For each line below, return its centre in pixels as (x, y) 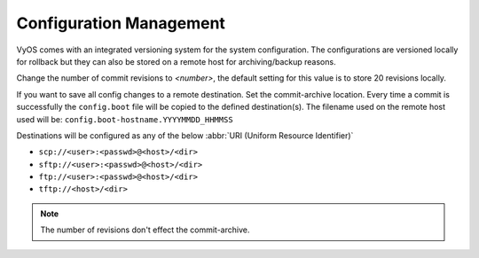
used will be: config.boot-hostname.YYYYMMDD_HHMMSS (125, 119)
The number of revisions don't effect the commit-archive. (145, 230)
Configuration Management (121, 23)
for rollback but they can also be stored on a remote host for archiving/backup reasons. (176, 61)
